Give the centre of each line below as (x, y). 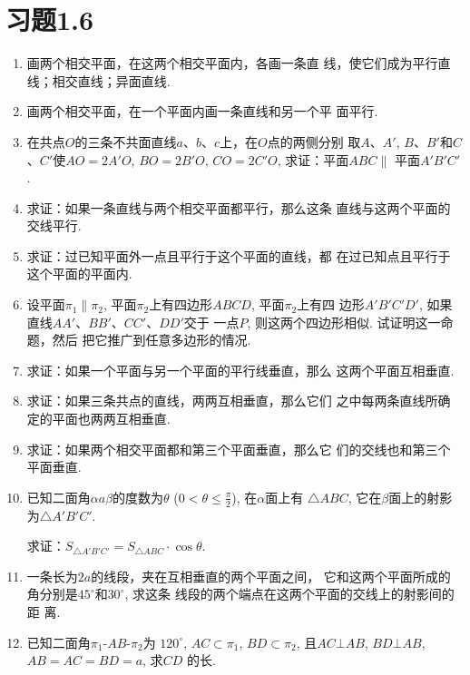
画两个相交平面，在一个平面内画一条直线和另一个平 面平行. (202, 111)
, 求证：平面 (313, 159)
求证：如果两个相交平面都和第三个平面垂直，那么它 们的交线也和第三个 (239, 449)
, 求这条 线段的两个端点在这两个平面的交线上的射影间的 (289, 594)
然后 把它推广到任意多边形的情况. (152, 340)
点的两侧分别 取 (314, 141)
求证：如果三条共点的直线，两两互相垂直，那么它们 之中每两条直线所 (232, 401)
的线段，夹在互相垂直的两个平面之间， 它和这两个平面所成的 (271, 576)
